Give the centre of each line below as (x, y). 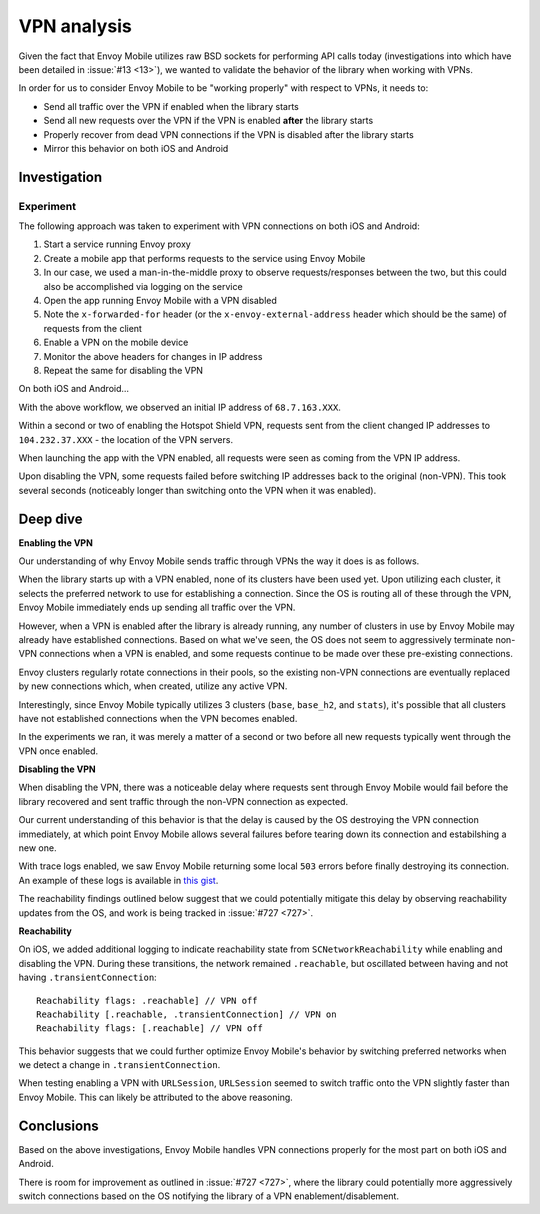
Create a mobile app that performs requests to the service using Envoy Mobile (204, 258)
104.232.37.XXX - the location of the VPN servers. (126, 439)
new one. (37, 848)
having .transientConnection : (87, 977)
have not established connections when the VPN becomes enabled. (158, 718)
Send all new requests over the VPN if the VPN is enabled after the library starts (208, 121)
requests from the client (92, 328)
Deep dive (51, 518)
